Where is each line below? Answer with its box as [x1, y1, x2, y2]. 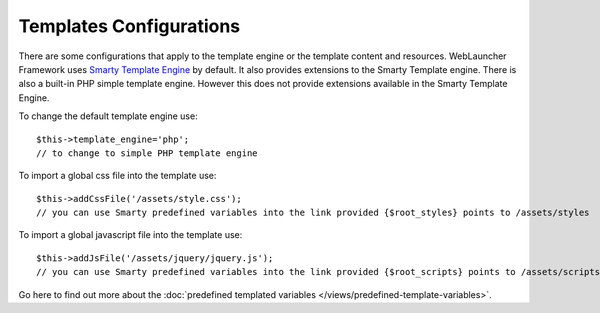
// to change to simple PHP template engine [36, 147, 259, 159]
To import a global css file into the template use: [18, 170, 217, 182]
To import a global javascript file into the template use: [18, 229, 243, 241]
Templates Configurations [18, 15, 241, 37]
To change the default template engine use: [18, 110, 199, 122]
